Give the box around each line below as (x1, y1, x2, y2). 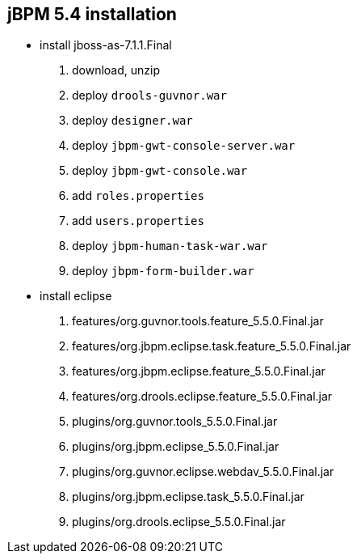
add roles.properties (72, 189, 204, 203)
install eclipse (40, 289, 112, 303)
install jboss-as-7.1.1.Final (40, 38, 172, 53)
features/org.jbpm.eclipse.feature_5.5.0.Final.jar (72, 364, 325, 379)
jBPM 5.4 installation (7, 4, 177, 24)
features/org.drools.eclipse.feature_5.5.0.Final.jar (72, 389, 333, 404)
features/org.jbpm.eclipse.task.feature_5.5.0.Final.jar (72, 339, 351, 354)
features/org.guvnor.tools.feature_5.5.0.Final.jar (72, 314, 324, 329)
